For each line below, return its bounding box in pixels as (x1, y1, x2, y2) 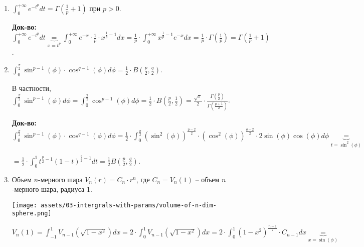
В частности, (12, 82, 51, 93)
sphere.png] (12, 210, 52, 217)
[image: (12, 201, 37, 209)
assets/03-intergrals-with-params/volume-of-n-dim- (41, 201, 217, 209)
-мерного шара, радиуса (12, 184, 85, 194)
